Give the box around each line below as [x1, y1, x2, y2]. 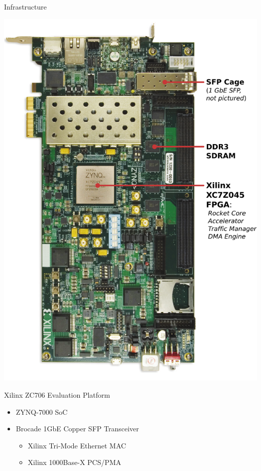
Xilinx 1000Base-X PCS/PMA [28, 457, 121, 467]
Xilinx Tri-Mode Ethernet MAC [28, 440, 126, 450]
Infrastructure [4, 2, 47, 12]
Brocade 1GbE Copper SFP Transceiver [16, 423, 139, 434]
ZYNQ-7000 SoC [16, 406, 68, 417]
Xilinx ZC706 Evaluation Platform [4, 389, 110, 400]
